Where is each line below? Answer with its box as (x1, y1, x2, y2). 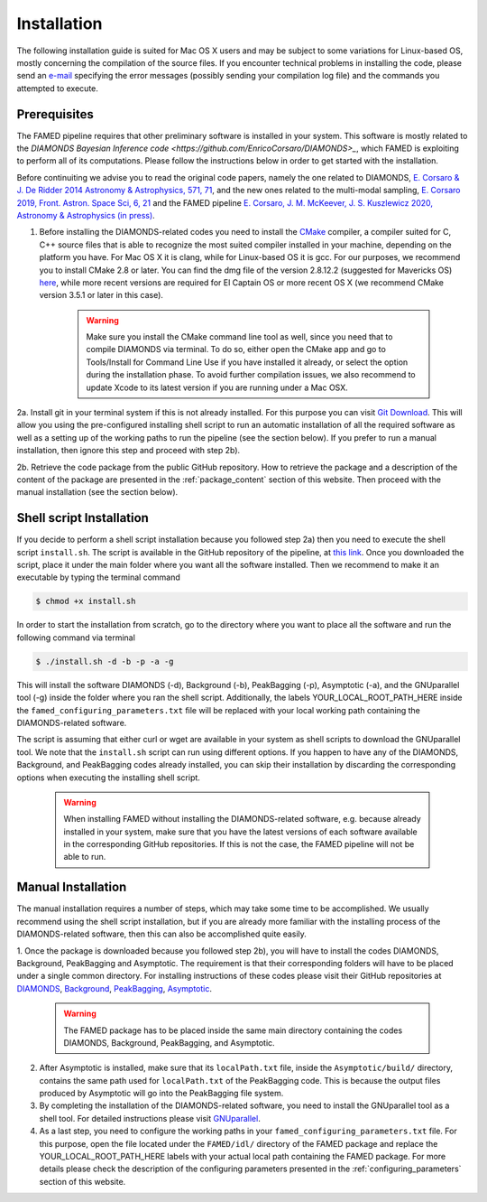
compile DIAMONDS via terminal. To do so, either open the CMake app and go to (86, 344, 387, 355)
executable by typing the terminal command (16, 572, 180, 582)
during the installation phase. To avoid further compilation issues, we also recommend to (86, 369, 417, 380)
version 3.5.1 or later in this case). (39, 290, 164, 301)
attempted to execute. (16, 82, 99, 94)
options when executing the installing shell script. (16, 772, 200, 783)
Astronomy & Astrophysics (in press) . (16, 210, 155, 220)
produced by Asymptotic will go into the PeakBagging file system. (39, 1088, 284, 1099)
